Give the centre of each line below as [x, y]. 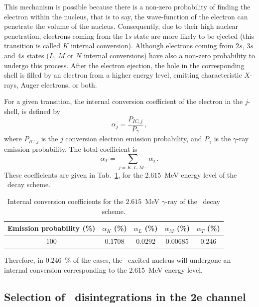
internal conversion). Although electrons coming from [152, 46]
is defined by [41, 111]
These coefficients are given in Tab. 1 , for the [73, 174]
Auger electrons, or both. [59, 84]
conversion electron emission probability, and [134, 139]
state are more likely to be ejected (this [194, 36]
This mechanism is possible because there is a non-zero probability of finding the [127, 6]
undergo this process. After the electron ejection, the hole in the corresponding [124, 65]
